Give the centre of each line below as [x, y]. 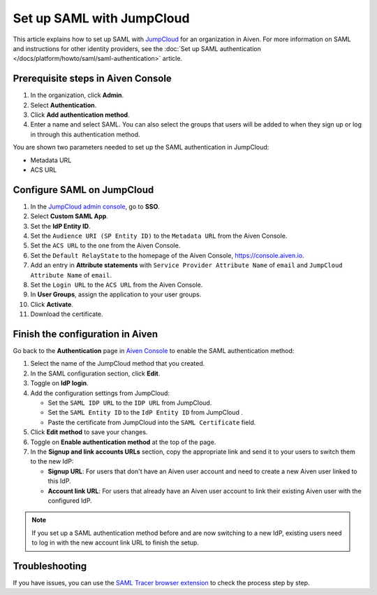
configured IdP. [70, 501]
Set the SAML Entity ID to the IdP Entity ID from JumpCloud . [146, 413]
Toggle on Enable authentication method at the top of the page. [123, 442]
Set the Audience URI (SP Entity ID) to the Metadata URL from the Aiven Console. [159, 236]
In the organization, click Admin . [77, 95]
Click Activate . [52, 304]
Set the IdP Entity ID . [60, 226]
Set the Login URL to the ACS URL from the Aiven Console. [117, 285]
